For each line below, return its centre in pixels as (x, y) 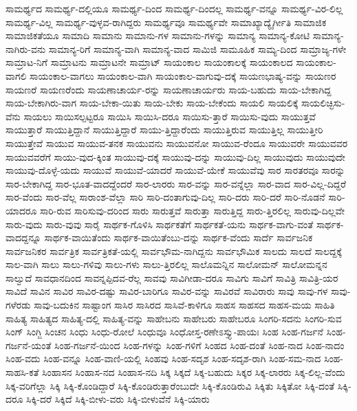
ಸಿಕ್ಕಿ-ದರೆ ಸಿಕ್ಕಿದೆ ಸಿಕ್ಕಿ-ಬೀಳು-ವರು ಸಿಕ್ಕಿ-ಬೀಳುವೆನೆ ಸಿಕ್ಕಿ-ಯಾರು (118, 399)
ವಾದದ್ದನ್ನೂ (23, 237)
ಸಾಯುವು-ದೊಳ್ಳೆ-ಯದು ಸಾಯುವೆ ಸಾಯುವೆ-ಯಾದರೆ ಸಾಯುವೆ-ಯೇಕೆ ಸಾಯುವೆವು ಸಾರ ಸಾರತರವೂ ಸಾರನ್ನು (175, 170)
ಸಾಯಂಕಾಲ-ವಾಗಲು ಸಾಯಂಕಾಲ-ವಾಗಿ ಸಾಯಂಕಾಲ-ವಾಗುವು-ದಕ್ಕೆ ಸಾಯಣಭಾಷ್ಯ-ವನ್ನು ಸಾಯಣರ (183, 75)
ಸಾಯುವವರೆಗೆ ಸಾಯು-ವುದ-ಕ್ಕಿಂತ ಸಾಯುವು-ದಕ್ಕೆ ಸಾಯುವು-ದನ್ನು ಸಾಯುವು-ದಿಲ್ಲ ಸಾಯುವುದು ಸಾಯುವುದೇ (175, 156)
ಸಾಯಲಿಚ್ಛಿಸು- (323, 103)
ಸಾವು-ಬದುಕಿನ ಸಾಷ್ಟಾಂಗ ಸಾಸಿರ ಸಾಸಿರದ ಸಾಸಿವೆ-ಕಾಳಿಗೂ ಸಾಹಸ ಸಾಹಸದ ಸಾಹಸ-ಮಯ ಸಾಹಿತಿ (184, 305)
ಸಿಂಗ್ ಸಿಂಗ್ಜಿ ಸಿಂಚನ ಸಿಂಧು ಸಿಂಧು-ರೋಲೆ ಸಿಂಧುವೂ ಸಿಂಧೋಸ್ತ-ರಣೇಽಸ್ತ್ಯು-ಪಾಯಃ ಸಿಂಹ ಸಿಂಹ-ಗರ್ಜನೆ (164, 332)
